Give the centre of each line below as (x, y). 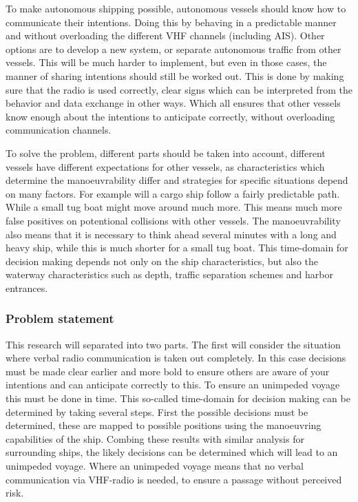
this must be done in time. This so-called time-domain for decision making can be (178, 398)
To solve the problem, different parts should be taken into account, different (166, 153)
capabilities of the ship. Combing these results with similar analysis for (155, 438)
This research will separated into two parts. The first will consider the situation (173, 344)
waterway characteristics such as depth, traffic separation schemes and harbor (169, 274)
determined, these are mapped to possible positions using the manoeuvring (164, 425)
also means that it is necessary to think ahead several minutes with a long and (171, 234)
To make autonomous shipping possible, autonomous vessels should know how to (176, 8)
